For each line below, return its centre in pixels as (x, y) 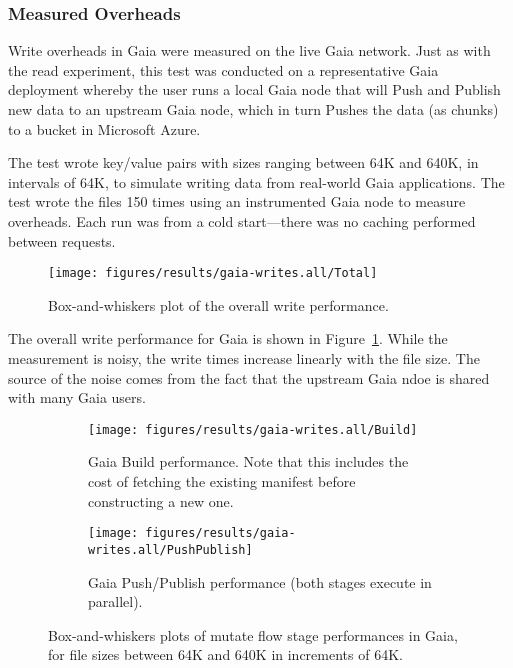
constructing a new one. (161, 500)
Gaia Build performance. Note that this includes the (248, 461)
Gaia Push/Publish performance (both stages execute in (260, 581)
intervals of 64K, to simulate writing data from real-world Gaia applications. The (256, 181)
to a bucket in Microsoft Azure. (104, 128)
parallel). (115, 601)
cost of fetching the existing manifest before (222, 481)
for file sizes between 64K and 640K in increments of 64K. (225, 654)
